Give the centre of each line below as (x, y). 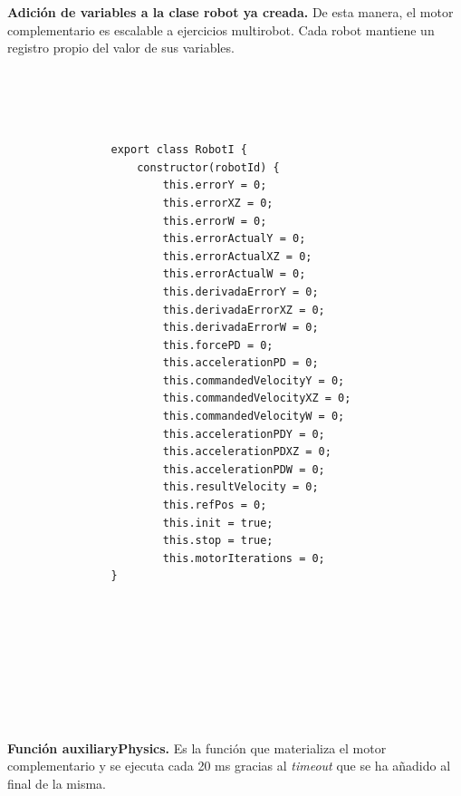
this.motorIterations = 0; (244, 558)
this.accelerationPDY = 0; (244, 434)
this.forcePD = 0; (218, 345)
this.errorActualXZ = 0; (237, 256)
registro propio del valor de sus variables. (121, 48)
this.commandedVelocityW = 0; (254, 417)
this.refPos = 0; (215, 505)
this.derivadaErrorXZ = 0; (244, 310)
